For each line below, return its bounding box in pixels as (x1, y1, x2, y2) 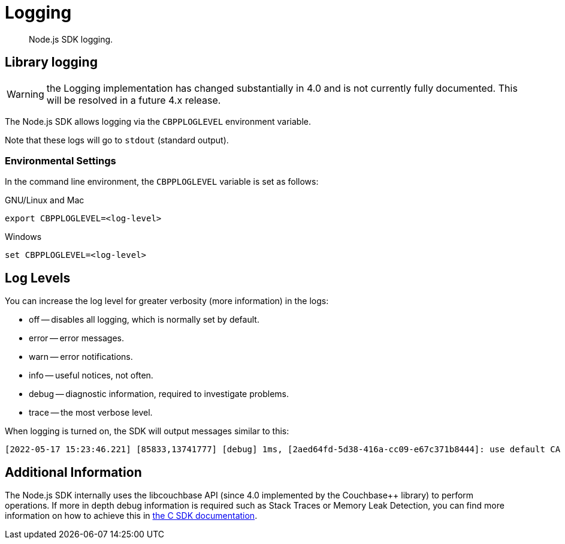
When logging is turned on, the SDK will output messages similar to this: (5, 426, 289, 437)
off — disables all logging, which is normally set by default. (29, 314, 259, 325)
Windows (5, 232, 42, 242)
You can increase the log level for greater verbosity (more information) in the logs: (5, 296, 329, 306)
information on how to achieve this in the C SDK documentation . (5, 510, 258, 521)
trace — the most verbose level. (29, 407, 153, 418)
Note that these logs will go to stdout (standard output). (5, 134, 229, 145)
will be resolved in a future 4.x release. (46, 94, 221, 106)
